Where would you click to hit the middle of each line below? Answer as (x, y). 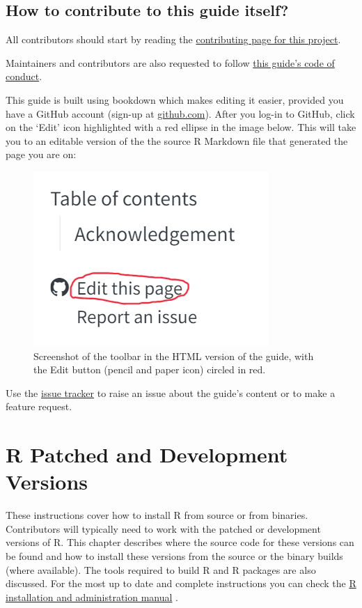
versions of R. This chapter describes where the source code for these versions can (180, 542)
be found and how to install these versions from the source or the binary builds (174, 556)
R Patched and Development (147, 454)
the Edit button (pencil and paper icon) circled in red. (150, 369)
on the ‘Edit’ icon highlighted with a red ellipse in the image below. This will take (181, 127)
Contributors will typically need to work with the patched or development (163, 528)
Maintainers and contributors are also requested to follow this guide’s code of (170, 62)
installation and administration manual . (92, 597)
